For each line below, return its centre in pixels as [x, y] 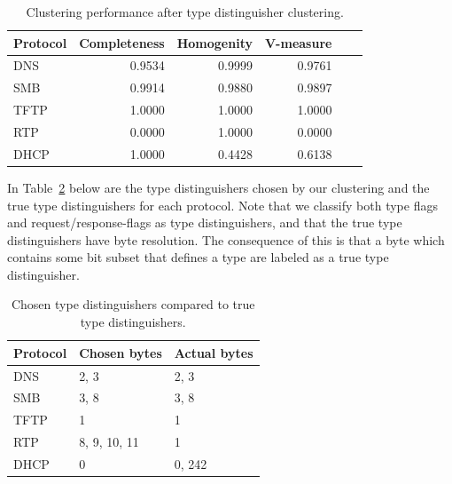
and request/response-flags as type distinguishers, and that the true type [205, 222]
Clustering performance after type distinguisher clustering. [185, 12]
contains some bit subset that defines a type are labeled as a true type [198, 257]
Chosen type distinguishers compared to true [133, 304]
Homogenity [214, 42]
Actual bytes [214, 352]
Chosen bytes [121, 352]
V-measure [298, 42]
